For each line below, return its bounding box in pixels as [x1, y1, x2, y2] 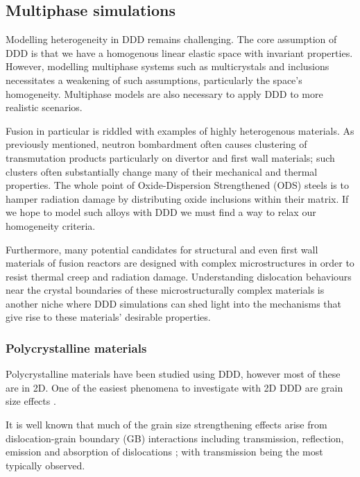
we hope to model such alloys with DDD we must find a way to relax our [6, 205, 316, 219]
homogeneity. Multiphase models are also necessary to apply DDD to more [6, 86, 323, 101]
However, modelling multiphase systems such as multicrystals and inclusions [6, 59, 329, 74]
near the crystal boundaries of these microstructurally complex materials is [6, 283, 325, 297]
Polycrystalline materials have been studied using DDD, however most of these [6, 367, 341, 381]
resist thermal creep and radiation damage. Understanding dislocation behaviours [6, 269, 352, 283]
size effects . [6, 394, 56, 408]
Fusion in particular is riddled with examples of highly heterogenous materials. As [6, 123, 354, 137]
